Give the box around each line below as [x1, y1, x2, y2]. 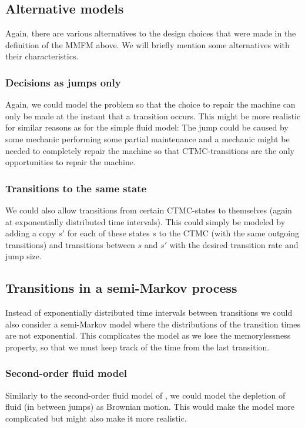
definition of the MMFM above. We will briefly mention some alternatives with [5, 38, 290, 51]
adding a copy [5, 227, 56, 239]
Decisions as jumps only [5, 75, 121, 89]
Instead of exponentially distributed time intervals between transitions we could [5, 306, 293, 319]
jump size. [5, 250, 42, 262]
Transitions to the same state [5, 180, 147, 195]
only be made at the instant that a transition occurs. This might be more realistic [5, 109, 301, 122]
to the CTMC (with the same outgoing [159, 227, 300, 239]
